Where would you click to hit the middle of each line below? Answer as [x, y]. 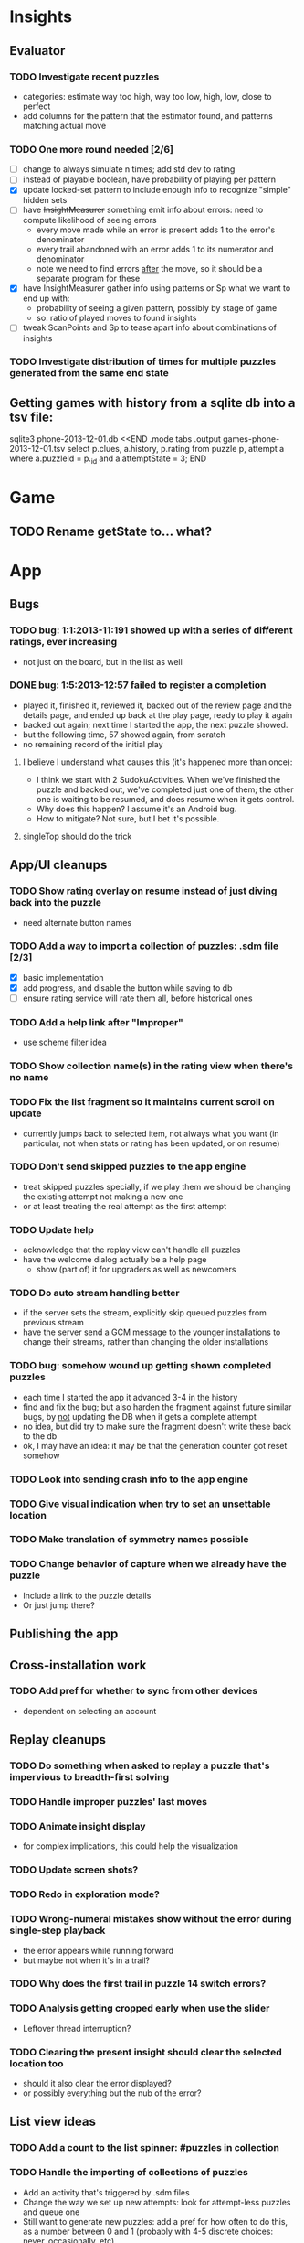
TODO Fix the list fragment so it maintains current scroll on [142, 1102]
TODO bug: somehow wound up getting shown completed [141, 1366]
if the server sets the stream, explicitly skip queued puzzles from [145, 1313]
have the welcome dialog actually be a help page [115, 1260]
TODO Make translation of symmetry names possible [129, 1540]
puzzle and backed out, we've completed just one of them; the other [165, 789]
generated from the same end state [89, 373]
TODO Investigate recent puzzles [84, 77]
